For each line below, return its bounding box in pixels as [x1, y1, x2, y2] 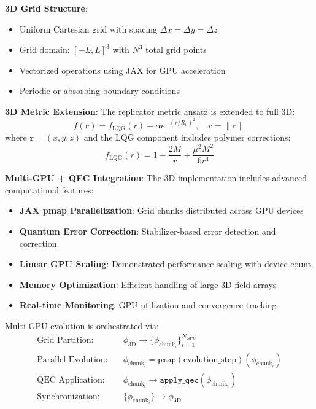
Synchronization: [37, 392, 100, 401]
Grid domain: [19, 43, 70, 56]
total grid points [145, 43, 207, 56]
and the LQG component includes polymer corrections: [83, 131, 291, 144]
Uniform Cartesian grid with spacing [19, 22, 158, 35]
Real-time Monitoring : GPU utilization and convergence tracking [19, 298, 277, 311]
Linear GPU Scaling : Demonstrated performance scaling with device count [19, 257, 312, 270]
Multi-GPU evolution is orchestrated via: [5, 319, 159, 332]
